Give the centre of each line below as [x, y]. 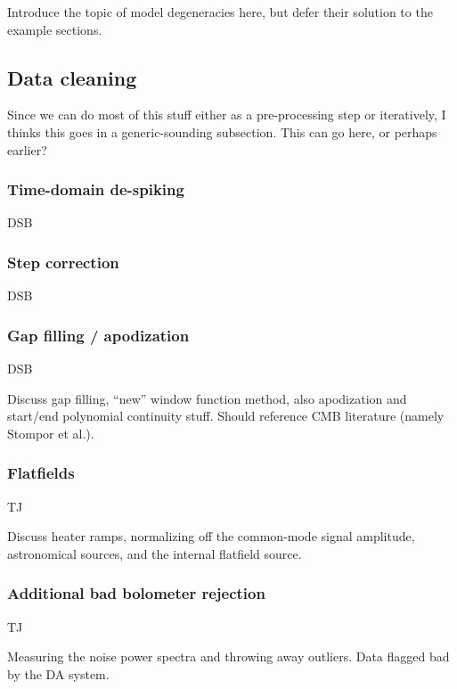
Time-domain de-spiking [96, 189]
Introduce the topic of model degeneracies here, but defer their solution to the [220, 12]
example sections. [55, 29]
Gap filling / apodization [98, 335]
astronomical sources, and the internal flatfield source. [155, 553]
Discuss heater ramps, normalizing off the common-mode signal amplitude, [211, 536]
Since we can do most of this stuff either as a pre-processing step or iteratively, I [227, 115]
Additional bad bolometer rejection [136, 593]
